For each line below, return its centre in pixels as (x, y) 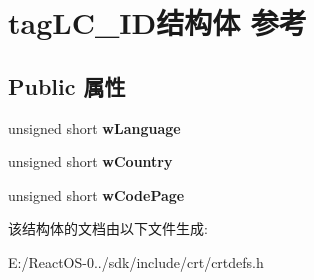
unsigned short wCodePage (96, 194)
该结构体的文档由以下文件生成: (108, 228)
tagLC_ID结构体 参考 (157, 22)
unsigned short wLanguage (94, 127)
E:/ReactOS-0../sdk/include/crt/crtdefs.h (136, 261)
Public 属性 (67, 85)
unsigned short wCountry (90, 161)
